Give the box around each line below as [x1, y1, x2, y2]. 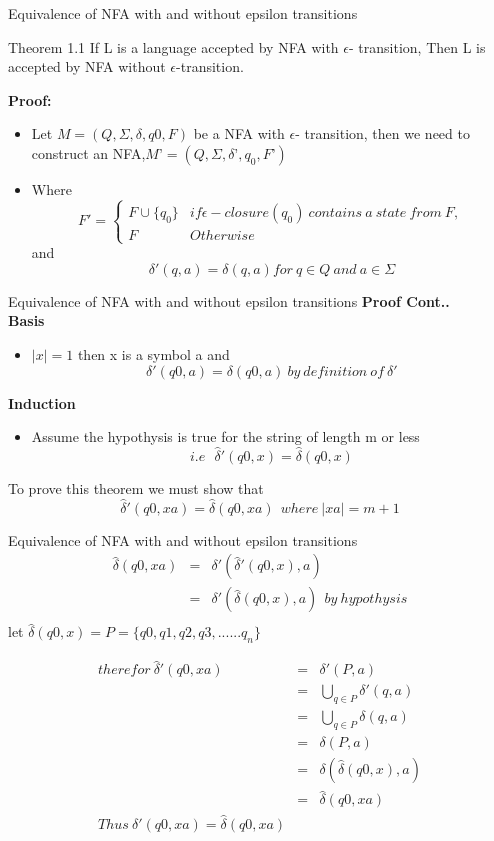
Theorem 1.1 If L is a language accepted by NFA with [8, 36, 339, 57]
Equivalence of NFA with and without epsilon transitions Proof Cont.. [8, 290, 450, 311]
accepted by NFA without [8, 56, 166, 77]
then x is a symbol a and [77, 343, 230, 364]
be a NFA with [193, 123, 285, 144]
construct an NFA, [31, 142, 146, 163]
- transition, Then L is [349, 36, 486, 57]
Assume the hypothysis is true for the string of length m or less [31, 426, 420, 447]
